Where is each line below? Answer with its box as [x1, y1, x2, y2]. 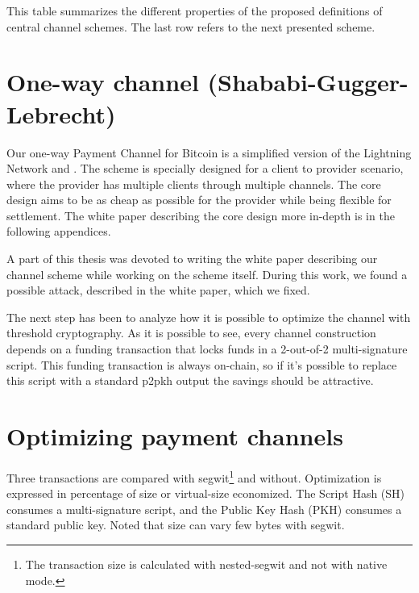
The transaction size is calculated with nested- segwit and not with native [25, 555, 388, 572]
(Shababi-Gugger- [207, 65, 409, 98]
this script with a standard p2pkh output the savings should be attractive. [6, 372, 374, 389]
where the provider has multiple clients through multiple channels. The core [6, 175, 381, 192]
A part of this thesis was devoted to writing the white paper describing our [6, 250, 378, 267]
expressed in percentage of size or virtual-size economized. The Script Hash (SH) [6, 485, 405, 502]
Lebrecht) [6, 97, 116, 130]
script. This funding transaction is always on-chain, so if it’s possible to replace [6, 356, 397, 373]
